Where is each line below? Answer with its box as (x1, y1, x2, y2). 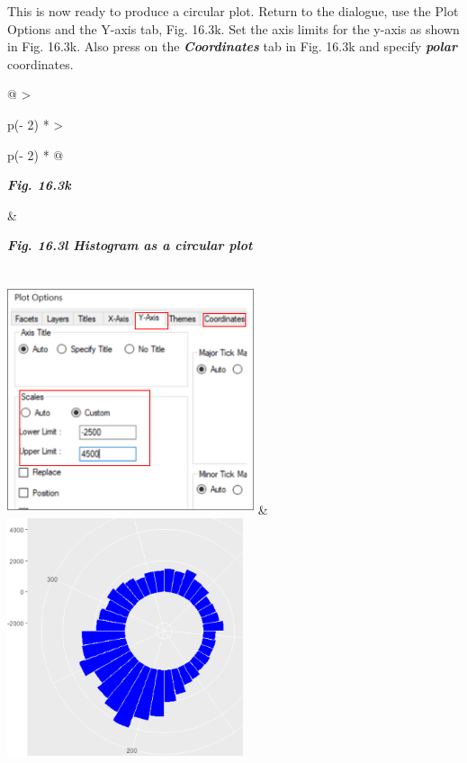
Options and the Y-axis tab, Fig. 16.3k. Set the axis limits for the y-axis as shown (7, 19, 460, 38)
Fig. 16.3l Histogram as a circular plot (7, 236, 253, 255)
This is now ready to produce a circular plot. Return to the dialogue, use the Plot (7, 2, 459, 20)
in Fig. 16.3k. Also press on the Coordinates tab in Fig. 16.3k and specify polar (7, 37, 458, 56)
